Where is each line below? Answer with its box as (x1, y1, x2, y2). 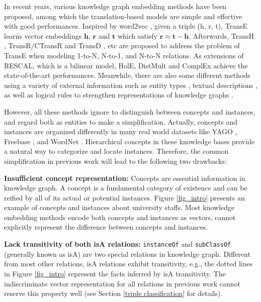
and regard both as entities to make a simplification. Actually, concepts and (4, 116, 237, 127)
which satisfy (117, 30, 157, 41)
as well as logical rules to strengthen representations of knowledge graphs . (4, 89, 234, 100)
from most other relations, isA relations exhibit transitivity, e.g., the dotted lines (4, 258, 253, 269)
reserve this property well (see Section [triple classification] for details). (4, 288, 223, 298)
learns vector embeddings (4, 30, 82, 41)
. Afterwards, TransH (189, 30, 254, 41)
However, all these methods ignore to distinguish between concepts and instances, (4, 106, 255, 117)
